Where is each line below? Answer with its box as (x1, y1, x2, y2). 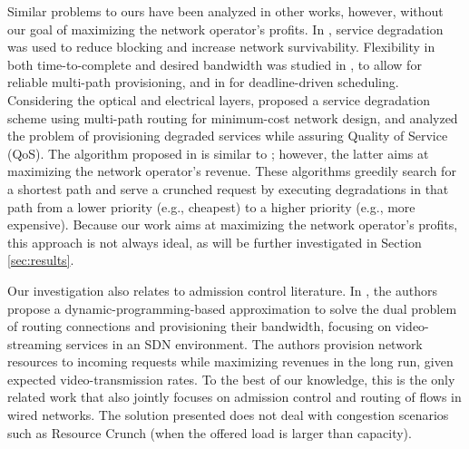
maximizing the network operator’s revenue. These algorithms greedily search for (7, 161, 456, 181)
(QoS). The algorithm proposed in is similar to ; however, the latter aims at (7, 143, 429, 162)
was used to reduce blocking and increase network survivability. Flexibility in (7, 37, 435, 56)
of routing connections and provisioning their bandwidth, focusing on (7, 317, 392, 336)
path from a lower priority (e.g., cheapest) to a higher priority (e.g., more (7, 197, 415, 216)
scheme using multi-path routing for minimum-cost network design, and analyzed (7, 108, 458, 127)
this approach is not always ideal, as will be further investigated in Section (7, 232, 422, 251)
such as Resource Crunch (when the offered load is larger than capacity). (7, 423, 412, 442)
